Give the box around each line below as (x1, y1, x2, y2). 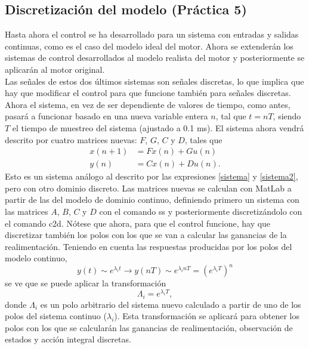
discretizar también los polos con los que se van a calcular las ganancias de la (5, 228, 287, 241)
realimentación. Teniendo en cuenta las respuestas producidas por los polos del (5, 240, 292, 252)
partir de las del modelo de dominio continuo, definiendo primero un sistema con (5, 193, 299, 206)
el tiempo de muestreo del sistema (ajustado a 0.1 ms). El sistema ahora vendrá (12, 121, 304, 134)
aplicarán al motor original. (5, 63, 105, 75)
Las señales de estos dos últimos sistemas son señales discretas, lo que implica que (5, 75, 304, 87)
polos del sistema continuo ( (5, 310, 107, 322)
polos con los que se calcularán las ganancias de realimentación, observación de (5, 321, 293, 333)
